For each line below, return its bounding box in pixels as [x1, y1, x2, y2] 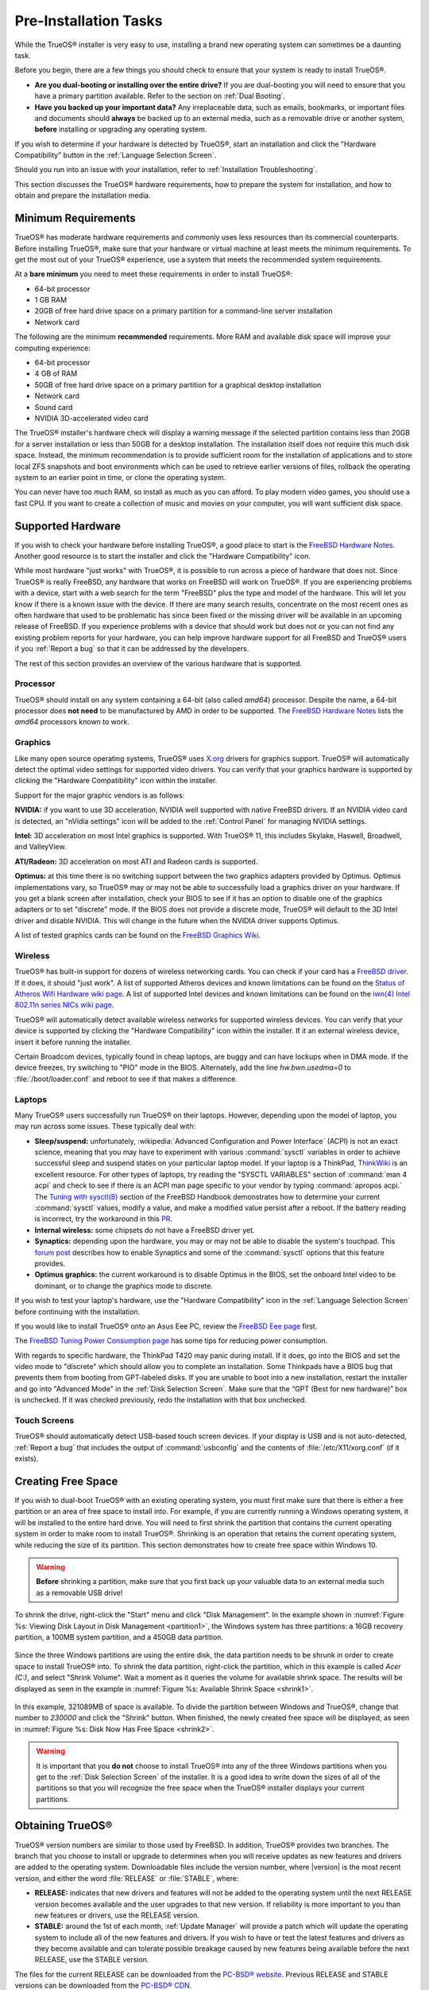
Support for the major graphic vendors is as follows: [14, 790, 185, 800]
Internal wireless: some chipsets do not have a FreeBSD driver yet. [34, 1225, 255, 1235]
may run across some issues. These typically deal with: [14, 1122, 196, 1131]
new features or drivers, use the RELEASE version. [34, 1910, 200, 1920]
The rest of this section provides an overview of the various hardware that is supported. [14, 658, 302, 668]
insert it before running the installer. [14, 1037, 132, 1047]
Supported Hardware [14, 519, 122, 533]
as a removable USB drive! [36, 1588, 123, 1598]
